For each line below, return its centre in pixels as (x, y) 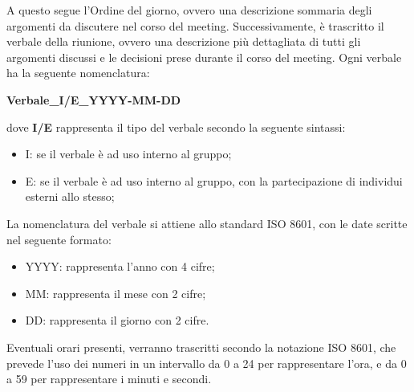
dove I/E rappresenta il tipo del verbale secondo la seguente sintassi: (176, 127)
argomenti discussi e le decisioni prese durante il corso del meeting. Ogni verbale (204, 57)
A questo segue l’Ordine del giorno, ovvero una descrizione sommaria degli (189, 10)
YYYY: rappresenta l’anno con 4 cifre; (120, 266)
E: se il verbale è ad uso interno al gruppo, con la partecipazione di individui (214, 180)
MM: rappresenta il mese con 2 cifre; (116, 293)
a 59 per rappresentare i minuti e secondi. (109, 379)
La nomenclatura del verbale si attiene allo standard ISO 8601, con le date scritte (207, 223)
